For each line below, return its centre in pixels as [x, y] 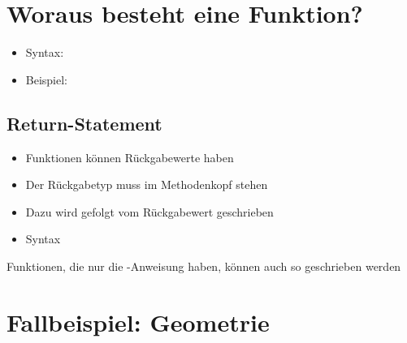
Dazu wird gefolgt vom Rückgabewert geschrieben [149, 211]
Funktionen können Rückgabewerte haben [130, 157]
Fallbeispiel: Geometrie [138, 322]
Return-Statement [84, 123]
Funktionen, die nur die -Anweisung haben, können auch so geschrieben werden [204, 266]
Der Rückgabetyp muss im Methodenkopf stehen [147, 184]
